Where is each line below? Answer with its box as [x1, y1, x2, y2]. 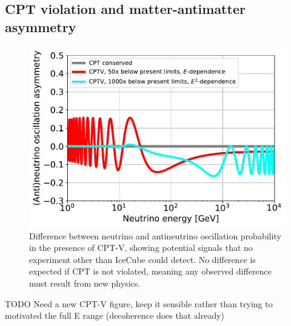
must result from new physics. [29, 277, 141, 290]
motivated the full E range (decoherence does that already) [5, 309, 225, 322]
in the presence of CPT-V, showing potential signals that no [29, 241, 253, 254]
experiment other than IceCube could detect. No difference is [29, 253, 256, 265]
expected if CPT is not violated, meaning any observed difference [29, 265, 272, 278]
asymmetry [5, 17, 76, 36]
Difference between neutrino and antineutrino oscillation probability [29, 229, 281, 242]
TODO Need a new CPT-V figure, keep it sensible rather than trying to [5, 297, 273, 310]
